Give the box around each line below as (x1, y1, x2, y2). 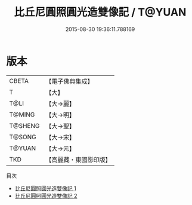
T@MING (9, 110, 35, 118)
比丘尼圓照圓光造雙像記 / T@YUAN (14, 5, 187, 19)
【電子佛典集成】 (45, 77, 94, 85)
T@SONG (9, 133, 37, 141)
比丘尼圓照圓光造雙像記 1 (14, 185, 76, 192)
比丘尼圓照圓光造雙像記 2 (14, 192, 78, 199)
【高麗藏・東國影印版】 (45, 155, 112, 164)
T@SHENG (9, 121, 40, 130)
